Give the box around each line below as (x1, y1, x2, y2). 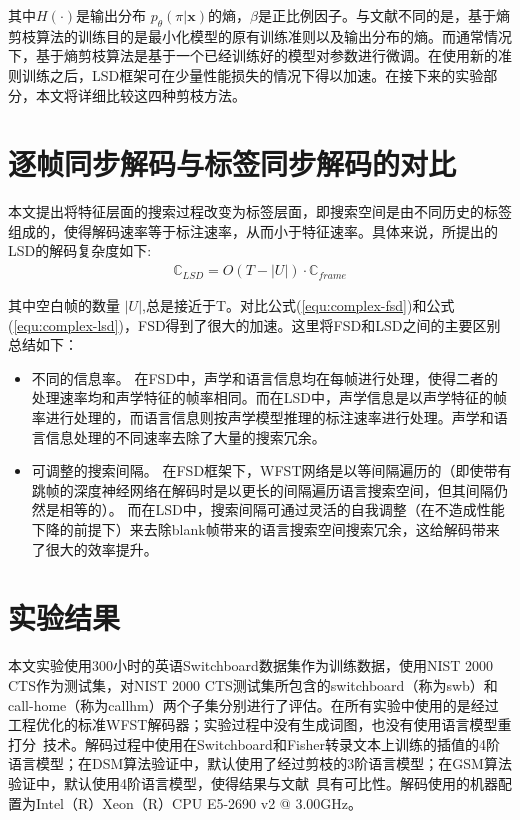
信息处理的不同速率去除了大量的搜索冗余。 (45, 426, 326, 447)
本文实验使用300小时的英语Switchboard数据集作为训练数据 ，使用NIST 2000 (8, 655, 494, 676)
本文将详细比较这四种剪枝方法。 (35, 84, 246, 105)
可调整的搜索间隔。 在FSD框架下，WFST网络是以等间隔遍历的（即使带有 (31, 460, 512, 481)
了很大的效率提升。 (31, 538, 158, 559)
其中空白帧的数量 (8, 295, 120, 316)
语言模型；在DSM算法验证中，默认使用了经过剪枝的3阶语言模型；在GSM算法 (8, 753, 512, 774)
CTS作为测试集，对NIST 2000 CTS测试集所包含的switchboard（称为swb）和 (8, 674, 498, 695)
